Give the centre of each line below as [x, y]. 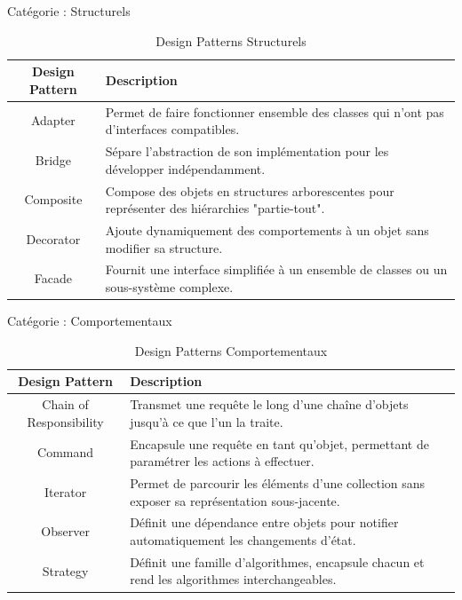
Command [66, 452]
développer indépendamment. [185, 168]
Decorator [53, 238]
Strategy [65, 570]
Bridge [53, 159]
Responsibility [65, 421]
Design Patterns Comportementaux [231, 350]
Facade [53, 278]
